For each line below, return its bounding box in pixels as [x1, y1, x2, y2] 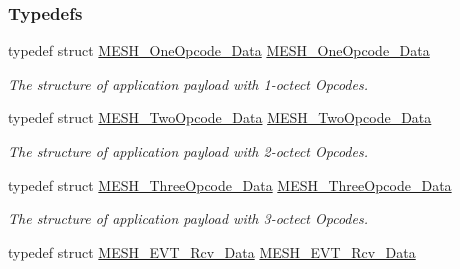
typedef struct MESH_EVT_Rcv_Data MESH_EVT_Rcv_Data [8, 241, 416, 262]
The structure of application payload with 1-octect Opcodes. [8, 73, 368, 94]
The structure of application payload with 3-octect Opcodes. [8, 208, 368, 229]
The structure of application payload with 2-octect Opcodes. [8, 141, 368, 161]
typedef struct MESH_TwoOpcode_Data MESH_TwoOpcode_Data [8, 107, 432, 128]
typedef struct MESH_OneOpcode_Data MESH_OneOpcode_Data [8, 40, 430, 61]
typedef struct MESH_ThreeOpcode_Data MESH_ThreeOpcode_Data [8, 174, 452, 195]
